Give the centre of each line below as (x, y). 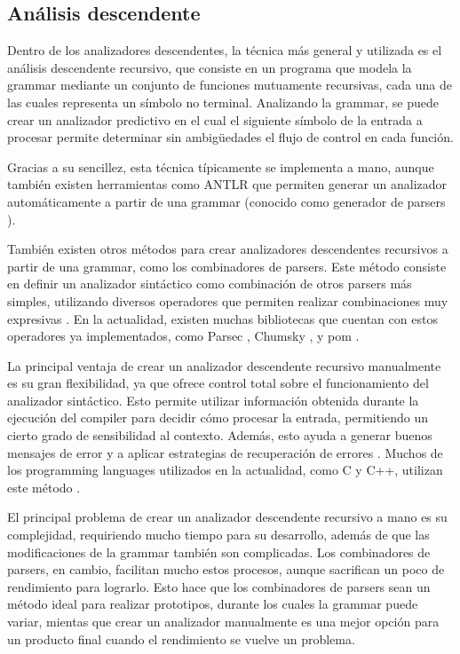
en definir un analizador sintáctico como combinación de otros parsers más (210, 284)
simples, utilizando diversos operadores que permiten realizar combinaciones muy (228, 300)
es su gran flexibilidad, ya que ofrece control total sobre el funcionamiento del (218, 383)
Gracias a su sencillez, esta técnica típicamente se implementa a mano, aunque (221, 166)
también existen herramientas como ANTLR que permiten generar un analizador (227, 184)
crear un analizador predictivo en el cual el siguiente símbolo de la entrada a (215, 119)
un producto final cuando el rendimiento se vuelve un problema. (181, 638)
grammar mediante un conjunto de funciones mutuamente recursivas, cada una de (230, 85)
